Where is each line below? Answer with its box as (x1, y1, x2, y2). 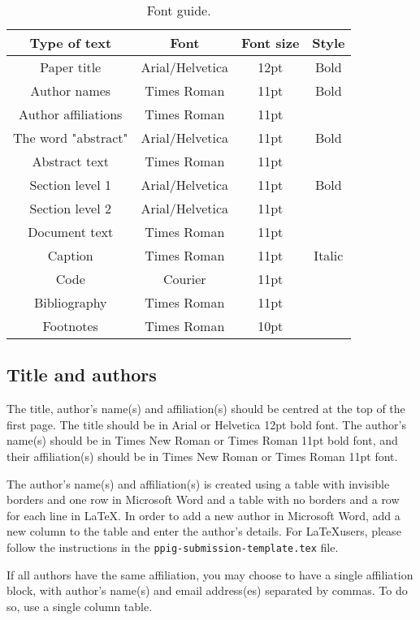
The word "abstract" (13, 128, 128, 147)
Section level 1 (29, 175, 111, 194)
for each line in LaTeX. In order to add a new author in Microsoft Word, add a (6, 506, 401, 523)
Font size (241, 33, 300, 52)
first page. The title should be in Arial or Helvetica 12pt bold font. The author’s (6, 415, 406, 433)
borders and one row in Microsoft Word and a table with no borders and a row (6, 491, 400, 508)
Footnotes (42, 316, 98, 335)
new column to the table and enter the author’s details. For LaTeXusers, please (6, 523, 401, 540)
